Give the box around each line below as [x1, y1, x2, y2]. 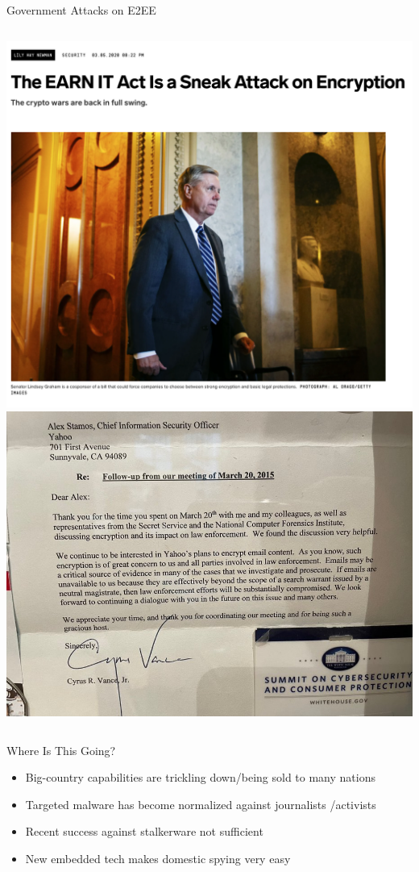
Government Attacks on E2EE [6, 2, 156, 18]
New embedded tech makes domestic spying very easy [25, 849, 291, 866]
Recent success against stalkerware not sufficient [25, 823, 263, 840]
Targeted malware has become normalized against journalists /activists [25, 795, 376, 812]
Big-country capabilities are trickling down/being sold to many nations [25, 769, 375, 786]
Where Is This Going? [6, 741, 116, 758]
